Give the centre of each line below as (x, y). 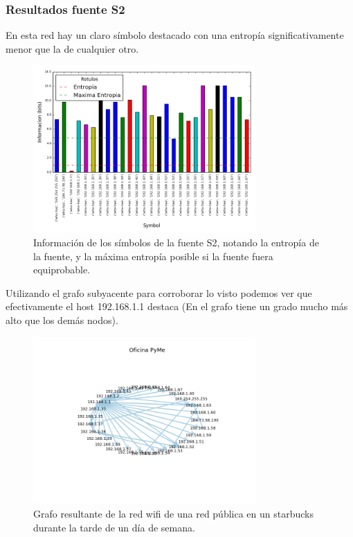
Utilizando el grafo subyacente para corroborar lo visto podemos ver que (159, 292)
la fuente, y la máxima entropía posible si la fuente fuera (153, 256)
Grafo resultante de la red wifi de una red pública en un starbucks (173, 514)
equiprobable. (62, 270)
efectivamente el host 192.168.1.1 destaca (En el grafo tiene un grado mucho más (177, 306)
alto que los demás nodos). (62, 319)
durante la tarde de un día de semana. (114, 527)
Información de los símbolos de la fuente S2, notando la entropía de (176, 242)
